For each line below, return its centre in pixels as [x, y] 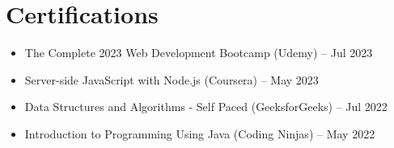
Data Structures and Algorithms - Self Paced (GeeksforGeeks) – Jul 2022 [206, 107]
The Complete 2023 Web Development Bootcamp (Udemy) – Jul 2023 [199, 53]
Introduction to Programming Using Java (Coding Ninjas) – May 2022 [200, 133]
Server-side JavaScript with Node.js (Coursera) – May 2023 [172, 79]
